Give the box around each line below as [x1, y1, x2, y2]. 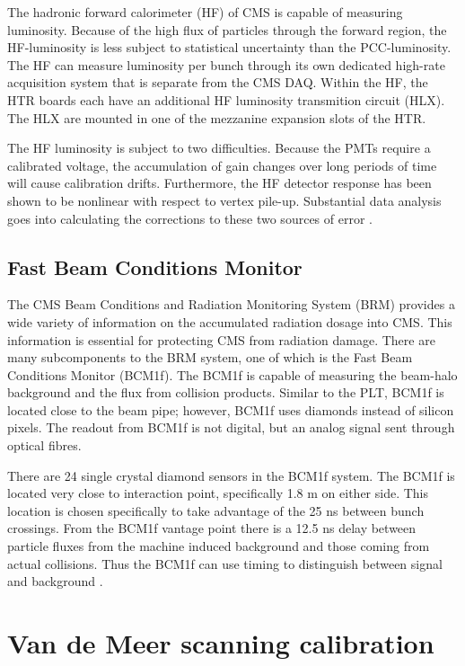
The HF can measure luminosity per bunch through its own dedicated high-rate [7, 55, 445, 74]
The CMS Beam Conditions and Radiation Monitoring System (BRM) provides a [7, 295, 455, 314]
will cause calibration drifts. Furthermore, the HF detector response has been [7, 173, 432, 192]
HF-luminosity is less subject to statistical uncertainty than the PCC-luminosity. [7, 38, 452, 57]
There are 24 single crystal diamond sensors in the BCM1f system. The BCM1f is [7, 466, 455, 484]
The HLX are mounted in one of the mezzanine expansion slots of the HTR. [7, 108, 426, 127]
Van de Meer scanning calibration [7, 625, 434, 662]
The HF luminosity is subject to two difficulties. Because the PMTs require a [7, 138, 431, 157]
